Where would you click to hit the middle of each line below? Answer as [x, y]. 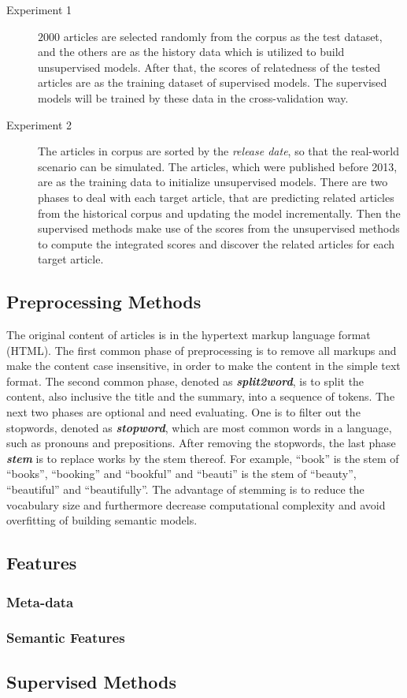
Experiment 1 [39, 9]
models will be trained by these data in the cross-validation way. [193, 97]
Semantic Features [66, 638]
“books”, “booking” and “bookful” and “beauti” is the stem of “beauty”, [181, 474]
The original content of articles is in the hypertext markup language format [189, 335]
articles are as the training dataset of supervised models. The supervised [213, 82]
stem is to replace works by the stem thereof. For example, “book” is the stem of [203, 458]
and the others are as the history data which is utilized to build [191, 52]
